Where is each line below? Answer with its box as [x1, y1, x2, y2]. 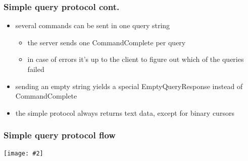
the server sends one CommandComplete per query [27, 37, 186, 47]
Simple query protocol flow [4, 129, 116, 141]
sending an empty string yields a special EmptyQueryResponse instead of [15, 80, 243, 91]
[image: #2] [4, 149, 43, 157]
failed [27, 64, 44, 74]
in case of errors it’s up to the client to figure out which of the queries [27, 54, 244, 64]
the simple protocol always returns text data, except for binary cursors [15, 107, 234, 118]
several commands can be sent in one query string [15, 20, 170, 31]
